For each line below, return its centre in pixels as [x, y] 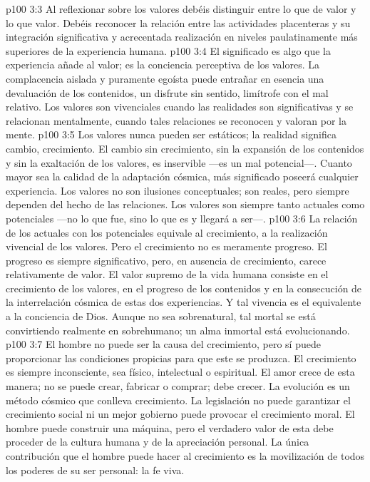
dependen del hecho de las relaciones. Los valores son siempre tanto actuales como [185, 204]
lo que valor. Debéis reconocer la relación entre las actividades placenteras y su [178, 22]
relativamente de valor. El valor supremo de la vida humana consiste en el [167, 274]
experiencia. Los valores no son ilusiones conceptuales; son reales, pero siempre [178, 190]
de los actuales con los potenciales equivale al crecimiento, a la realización [167, 232]
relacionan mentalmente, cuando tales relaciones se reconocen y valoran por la [176, 120]
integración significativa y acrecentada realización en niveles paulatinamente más [182, 37]
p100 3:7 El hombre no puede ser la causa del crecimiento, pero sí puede [163, 344]
